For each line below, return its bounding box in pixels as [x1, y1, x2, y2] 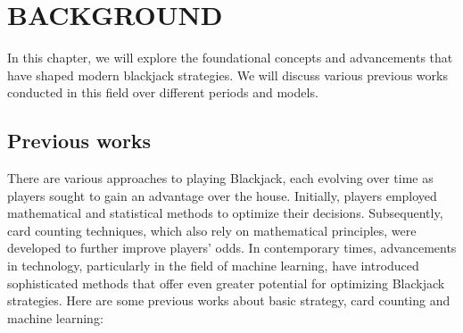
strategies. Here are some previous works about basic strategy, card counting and [7, 291, 451, 310]
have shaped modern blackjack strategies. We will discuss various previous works [7, 65, 448, 84]
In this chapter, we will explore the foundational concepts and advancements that [7, 48, 453, 67]
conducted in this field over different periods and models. [7, 83, 318, 102]
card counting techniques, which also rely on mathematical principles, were [7, 221, 417, 239]
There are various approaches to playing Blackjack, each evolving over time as [7, 169, 434, 187]
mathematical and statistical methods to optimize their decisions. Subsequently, [7, 204, 443, 222]
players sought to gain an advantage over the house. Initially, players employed [7, 186, 437, 204]
